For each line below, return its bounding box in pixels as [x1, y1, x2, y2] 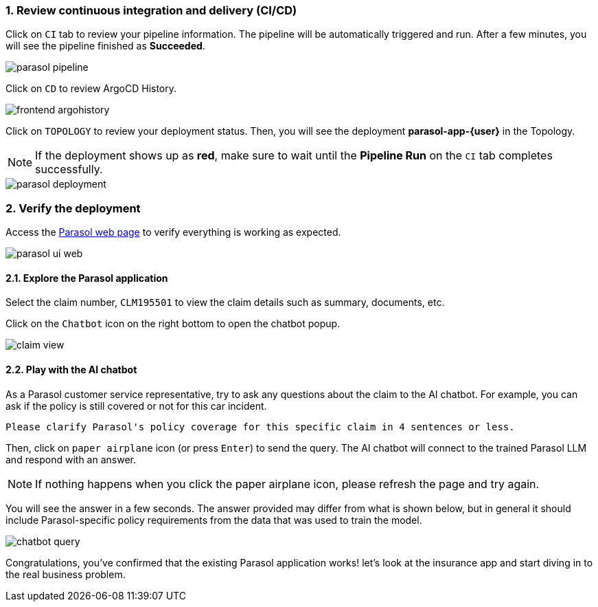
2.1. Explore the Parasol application [5, 272, 168, 284]
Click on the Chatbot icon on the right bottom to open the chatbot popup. [5, 318, 341, 330]
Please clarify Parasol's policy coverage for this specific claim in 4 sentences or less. [5, 421, 515, 432]
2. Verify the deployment [5, 201, 141, 215]
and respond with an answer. [5, 453, 137, 465]
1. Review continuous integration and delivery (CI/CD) [5, 3, 297, 17]
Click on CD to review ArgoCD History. [5, 82, 177, 95]
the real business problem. [5, 568, 126, 580]
